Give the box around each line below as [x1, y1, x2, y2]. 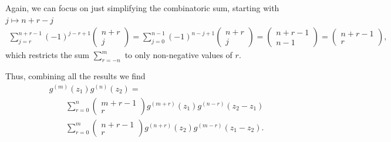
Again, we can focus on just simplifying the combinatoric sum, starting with [5, 2, 279, 13]
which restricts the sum [5, 49, 90, 61]
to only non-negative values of [124, 49, 232, 61]
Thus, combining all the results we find [5, 70, 146, 82]
